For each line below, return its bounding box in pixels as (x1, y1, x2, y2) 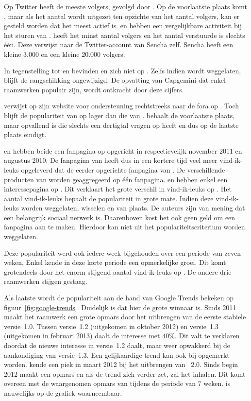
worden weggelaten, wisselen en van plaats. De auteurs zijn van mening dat (21, 203, 245, 213)
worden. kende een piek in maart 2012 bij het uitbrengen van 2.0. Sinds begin (4, 359, 238, 369)
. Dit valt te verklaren (174, 331, 240, 341)
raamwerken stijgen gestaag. (4, 276, 87, 286)
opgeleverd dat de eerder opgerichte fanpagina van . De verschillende (21, 164, 225, 174)
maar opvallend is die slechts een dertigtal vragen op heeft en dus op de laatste (4, 120, 239, 130)
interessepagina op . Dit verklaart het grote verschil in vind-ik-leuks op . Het (4, 184, 232, 194)
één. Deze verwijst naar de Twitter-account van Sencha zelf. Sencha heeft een (4, 39, 234, 50)
